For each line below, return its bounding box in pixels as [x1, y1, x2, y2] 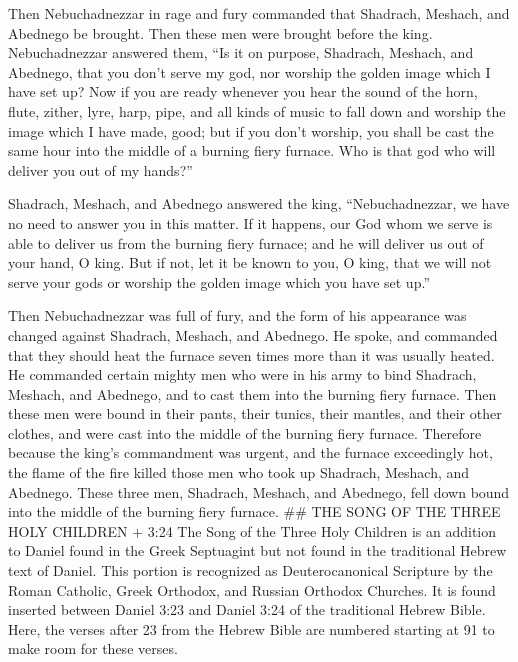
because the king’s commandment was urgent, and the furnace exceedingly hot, [8, 442, 493, 463]
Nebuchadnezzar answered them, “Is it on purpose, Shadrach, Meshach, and [8, 42, 474, 63]
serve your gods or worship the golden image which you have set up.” [8, 271, 430, 292]
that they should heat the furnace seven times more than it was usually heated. [8, 344, 495, 365]
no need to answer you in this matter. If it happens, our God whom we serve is [8, 212, 493, 233]
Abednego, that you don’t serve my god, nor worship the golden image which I [8, 61, 491, 82]
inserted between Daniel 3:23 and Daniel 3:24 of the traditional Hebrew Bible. [8, 599, 486, 620]
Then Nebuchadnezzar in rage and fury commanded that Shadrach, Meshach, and [8, 3, 510, 23]
